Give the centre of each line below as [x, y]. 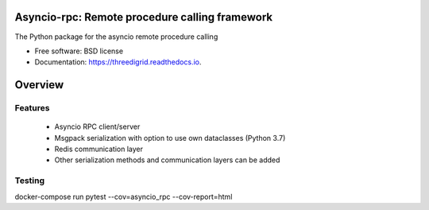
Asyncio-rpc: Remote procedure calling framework [144, 17]
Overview [39, 85]
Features [32, 108]
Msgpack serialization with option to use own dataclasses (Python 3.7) [170, 138]
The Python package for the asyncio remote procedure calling [116, 37]
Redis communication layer [99, 149]
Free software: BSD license [79, 51]
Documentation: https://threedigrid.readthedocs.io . [118, 62]
